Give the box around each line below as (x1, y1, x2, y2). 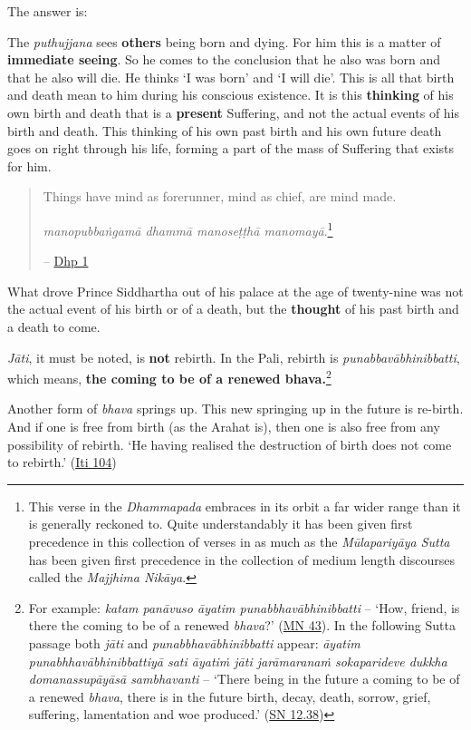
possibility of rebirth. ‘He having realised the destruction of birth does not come (7, 434, 452, 453)
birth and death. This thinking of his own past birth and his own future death (7, 121, 442, 140)
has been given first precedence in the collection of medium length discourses (28, 550, 456, 569)
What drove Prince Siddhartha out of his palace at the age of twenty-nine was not (7, 281, 464, 300)
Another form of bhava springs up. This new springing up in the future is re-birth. (7, 399, 464, 418)
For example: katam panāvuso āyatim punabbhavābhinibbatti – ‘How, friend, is (28, 598, 460, 617)
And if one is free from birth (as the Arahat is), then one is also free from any (7, 417, 440, 435)
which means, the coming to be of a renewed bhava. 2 (7, 366, 332, 387)
